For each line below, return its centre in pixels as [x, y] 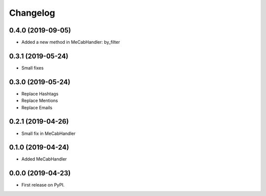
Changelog [32, 13]
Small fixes [33, 68]
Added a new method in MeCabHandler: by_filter [71, 42]
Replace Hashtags [40, 94]
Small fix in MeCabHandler [49, 133]
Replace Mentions [40, 100]
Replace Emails [37, 107]
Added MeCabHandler [44, 159]
